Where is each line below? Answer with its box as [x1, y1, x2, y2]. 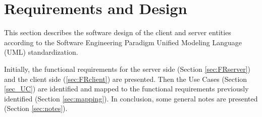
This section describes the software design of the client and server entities [4, 27, 231, 38]
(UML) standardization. [4, 47, 78, 57]
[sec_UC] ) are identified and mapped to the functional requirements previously [4, 83, 249, 94]
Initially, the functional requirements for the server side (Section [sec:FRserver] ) [4, 63, 250, 74]
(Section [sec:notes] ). [4, 103, 68, 113]
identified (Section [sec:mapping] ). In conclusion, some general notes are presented [4, 93, 258, 103]
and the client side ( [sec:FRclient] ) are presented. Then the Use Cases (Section [4, 73, 247, 84]
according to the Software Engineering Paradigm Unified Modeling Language [4, 37, 242, 47]
